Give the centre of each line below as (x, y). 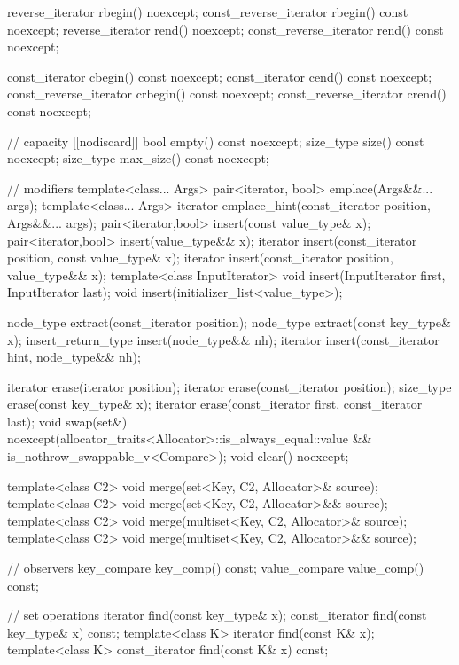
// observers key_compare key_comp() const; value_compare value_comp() (216, 568)
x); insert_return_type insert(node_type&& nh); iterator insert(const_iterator (223, 339)
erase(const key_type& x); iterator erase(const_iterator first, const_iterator (215, 404)
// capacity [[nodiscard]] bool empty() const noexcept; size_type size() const (216, 141)
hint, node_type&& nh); (74, 357)
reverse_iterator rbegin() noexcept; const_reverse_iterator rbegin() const (208, 12)
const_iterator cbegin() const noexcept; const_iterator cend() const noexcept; (220, 76)
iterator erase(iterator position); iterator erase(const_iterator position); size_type (229, 386)
